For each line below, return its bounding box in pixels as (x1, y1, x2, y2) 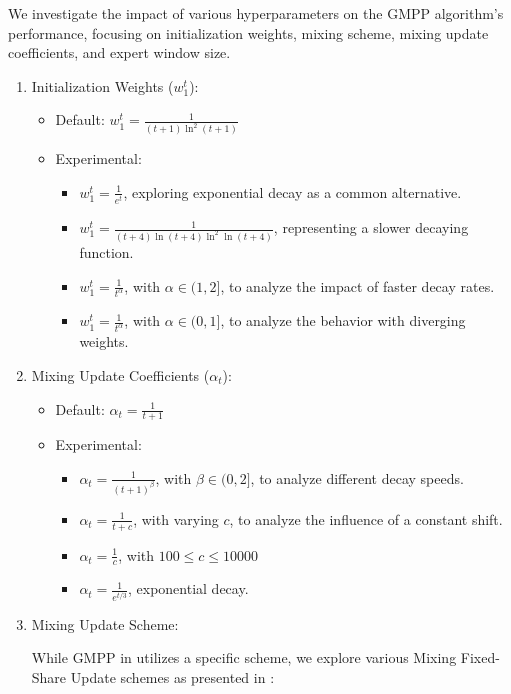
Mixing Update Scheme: (31, 613, 179, 634)
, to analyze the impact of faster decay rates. (220, 275, 495, 296)
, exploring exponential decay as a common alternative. (123, 181, 462, 202)
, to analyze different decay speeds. (250, 467, 464, 488)
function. (79, 241, 134, 262)
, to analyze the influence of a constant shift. (229, 508, 503, 529)
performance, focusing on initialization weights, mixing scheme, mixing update (8, 22, 489, 43)
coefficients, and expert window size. (8, 42, 231, 63)
